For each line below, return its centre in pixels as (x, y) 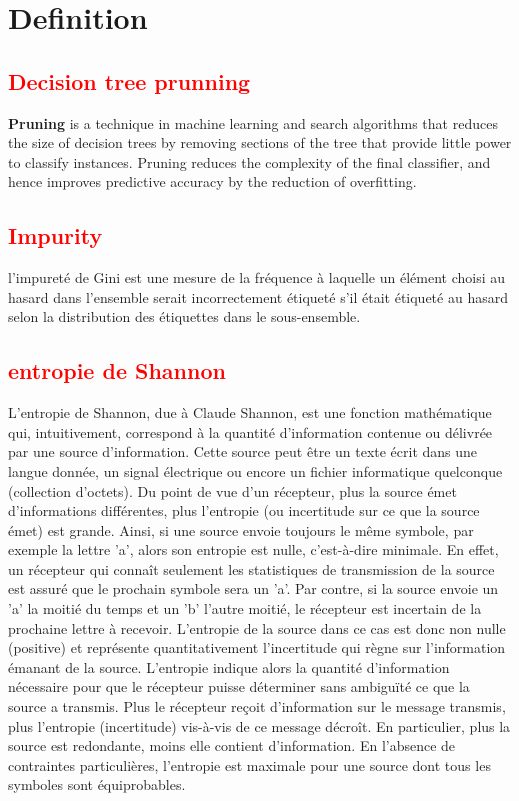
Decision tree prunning (129, 80)
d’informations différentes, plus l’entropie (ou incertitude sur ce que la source (244, 510)
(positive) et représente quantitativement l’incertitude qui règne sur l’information (257, 647)
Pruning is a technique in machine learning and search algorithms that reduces (253, 122)
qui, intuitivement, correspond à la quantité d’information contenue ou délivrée (250, 431)
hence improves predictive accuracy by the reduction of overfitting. (212, 181)
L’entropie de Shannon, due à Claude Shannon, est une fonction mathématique (250, 412)
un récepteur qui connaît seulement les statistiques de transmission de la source (251, 568)
